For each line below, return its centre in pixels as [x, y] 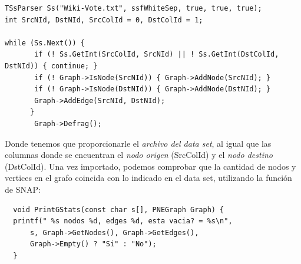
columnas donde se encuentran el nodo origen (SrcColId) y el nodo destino [139, 155]
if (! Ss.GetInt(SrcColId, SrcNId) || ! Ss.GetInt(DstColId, [157, 55]
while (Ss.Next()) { [45, 43]
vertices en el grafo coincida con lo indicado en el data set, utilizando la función [148, 178]
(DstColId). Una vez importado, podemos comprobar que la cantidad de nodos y [150, 166]
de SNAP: [23, 189]
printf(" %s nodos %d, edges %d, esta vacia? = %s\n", [123, 221]
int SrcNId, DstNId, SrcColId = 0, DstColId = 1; [104, 20]
